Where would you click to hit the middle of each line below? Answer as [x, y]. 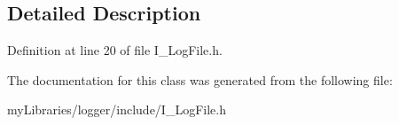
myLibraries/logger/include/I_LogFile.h [117, 109]
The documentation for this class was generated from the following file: [200, 79]
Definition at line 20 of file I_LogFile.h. [115, 50]
